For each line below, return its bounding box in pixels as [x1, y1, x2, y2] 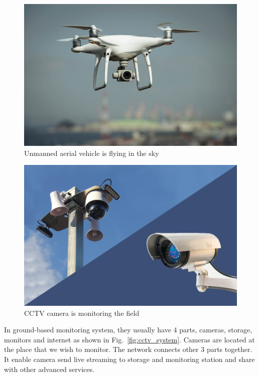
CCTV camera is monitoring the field [24, 307, 140, 318]
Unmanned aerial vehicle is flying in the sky [24, 147, 159, 158]
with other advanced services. [4, 363, 94, 374]
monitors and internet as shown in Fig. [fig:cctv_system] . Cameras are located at [4, 334, 255, 344]
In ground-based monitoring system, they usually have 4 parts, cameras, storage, [4, 324, 252, 335]
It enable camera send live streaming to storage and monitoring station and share [4, 353, 255, 364]
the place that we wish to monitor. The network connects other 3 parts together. [4, 344, 252, 354]
